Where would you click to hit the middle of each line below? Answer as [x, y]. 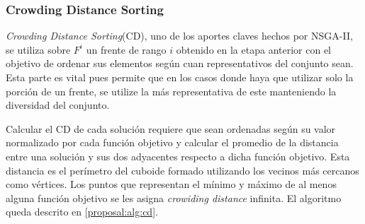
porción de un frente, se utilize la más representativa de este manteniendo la [171, 91]
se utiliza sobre [38, 49]
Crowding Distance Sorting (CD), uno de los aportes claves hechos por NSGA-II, [179, 36]
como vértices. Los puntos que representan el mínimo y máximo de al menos [171, 184]
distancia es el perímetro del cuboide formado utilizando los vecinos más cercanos [182, 170]
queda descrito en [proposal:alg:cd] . [82, 212]
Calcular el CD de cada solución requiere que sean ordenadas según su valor [171, 128]
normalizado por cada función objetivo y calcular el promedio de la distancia [172, 142]
